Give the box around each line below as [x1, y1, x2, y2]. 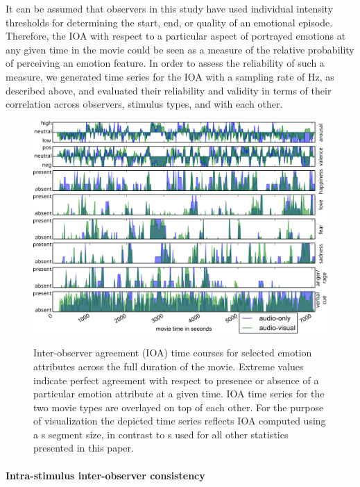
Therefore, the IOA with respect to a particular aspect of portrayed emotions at [6, 28, 346, 43]
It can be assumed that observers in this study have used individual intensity [6, 1, 334, 15]
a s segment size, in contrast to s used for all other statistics [33, 427, 289, 441]
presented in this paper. [33, 440, 134, 455]
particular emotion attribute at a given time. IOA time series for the [33, 386, 325, 401]
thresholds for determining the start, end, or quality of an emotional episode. [6, 15, 333, 29]
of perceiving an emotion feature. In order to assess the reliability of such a [6, 56, 325, 70]
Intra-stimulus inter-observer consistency [6, 468, 205, 482]
